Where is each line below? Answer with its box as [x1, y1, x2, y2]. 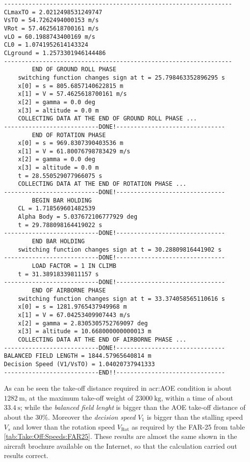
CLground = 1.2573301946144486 [4, 49, 106, 57]
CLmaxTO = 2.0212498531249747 [4, 8, 102, 16]
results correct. [4, 450, 49, 461]
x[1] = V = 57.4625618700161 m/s [18, 90, 127, 98]
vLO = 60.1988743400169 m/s [4, 33, 96, 40]
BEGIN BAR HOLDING [32, 197, 92, 204]
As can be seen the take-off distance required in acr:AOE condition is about [4, 383, 232, 393]
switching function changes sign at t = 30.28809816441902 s [18, 246, 222, 253]
